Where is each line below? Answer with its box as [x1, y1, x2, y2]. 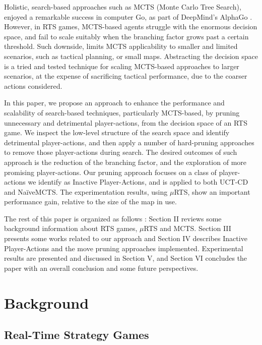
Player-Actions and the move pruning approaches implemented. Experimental [4, 243, 243, 253]
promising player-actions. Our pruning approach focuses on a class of [4, 166, 217, 177]
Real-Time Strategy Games [4, 327, 149, 342]
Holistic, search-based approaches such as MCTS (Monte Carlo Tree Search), [4, 2, 241, 12]
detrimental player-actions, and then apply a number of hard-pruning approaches [4, 137, 254, 147]
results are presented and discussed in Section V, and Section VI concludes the [4, 253, 247, 263]
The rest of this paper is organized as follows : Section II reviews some [4, 213, 222, 223]
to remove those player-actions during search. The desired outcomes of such [4, 147, 237, 157]
